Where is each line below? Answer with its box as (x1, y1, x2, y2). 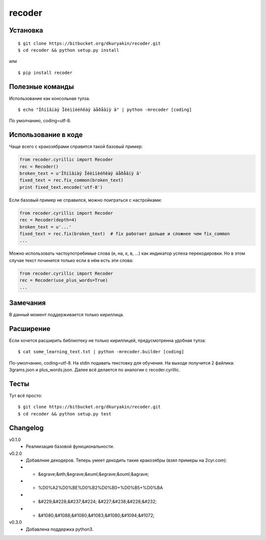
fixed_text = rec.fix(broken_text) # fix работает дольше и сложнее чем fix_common (19, 231, 230, 236)
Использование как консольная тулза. (9, 95, 91, 101)
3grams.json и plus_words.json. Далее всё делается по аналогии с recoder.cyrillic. (9, 367, 181, 373)
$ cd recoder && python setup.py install (18, 47, 119, 53)
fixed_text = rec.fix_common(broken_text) (19, 177, 124, 183)
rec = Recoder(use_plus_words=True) (19, 277, 108, 283)
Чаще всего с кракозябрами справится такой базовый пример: (9, 143, 143, 150)
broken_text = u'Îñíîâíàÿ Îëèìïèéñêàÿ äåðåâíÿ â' (19, 170, 142, 176)
